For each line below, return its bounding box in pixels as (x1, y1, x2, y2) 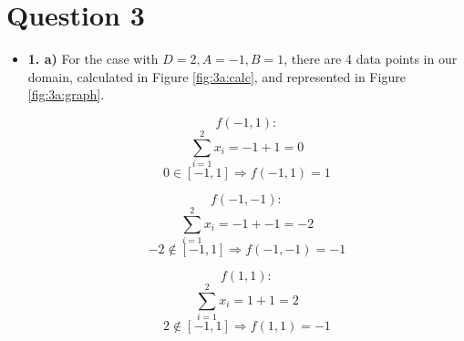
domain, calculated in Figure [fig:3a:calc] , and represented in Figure (27, 67, 406, 86)
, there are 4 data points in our (284, 49, 458, 68)
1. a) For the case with (27, 49, 159, 68)
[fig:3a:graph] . (27, 85, 105, 104)
